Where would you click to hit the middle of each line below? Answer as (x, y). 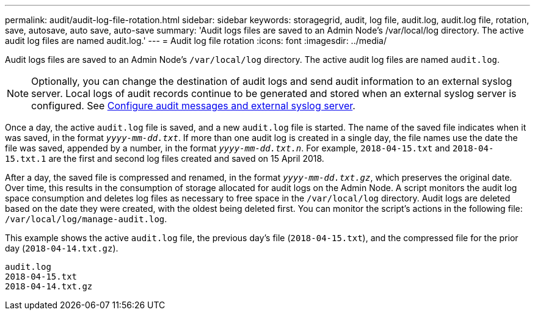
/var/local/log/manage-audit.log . (86, 219)
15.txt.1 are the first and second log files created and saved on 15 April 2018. (165, 158)
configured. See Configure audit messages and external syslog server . (193, 106)
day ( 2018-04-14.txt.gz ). (62, 248)
